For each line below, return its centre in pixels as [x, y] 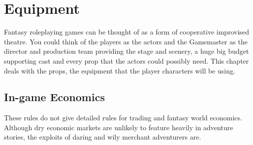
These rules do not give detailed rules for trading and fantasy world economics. [123, 118]
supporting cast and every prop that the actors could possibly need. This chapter [126, 60]
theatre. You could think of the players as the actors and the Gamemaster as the [126, 41]
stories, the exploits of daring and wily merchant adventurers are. [103, 137]
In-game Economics [54, 97]
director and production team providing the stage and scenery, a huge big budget [126, 51]
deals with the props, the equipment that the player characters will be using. [120, 70]
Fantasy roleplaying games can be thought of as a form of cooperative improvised [127, 32]
